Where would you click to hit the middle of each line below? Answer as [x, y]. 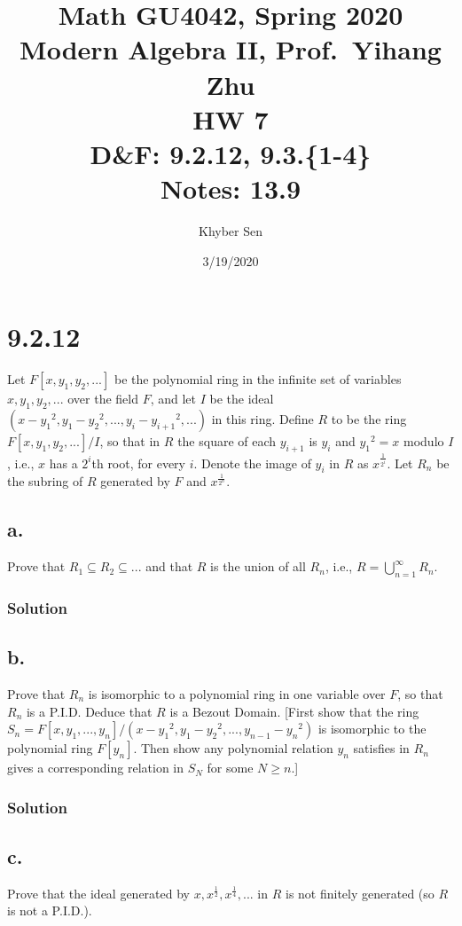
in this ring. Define [262, 418]
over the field [103, 399]
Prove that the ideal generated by [98, 893]
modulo [424, 440]
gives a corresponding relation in [96, 768]
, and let [173, 399]
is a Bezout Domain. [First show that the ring [294, 711]
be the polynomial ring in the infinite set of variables [258, 379]
